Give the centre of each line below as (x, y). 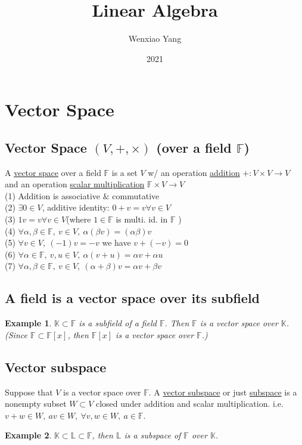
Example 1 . (28, 323)
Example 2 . (28, 435)
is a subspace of (152, 435)
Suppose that (29, 392)
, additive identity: (76, 207)
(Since (16, 334)
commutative (136, 195)
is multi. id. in (142, 219)
